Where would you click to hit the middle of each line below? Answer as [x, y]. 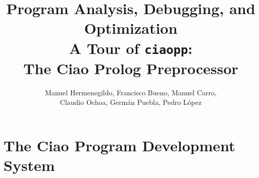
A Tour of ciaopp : [131, 48]
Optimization [131, 28]
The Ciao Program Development [119, 145]
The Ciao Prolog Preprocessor [131, 68]
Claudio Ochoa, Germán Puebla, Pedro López [131, 102]
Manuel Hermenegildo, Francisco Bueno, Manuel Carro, [131, 92]
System [29, 165]
